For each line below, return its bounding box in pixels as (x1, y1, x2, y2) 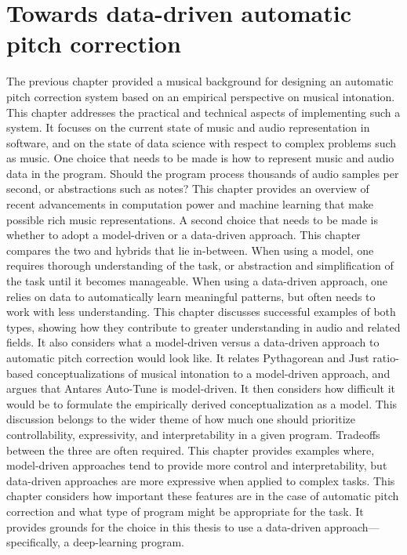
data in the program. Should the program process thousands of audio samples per (6, 165, 399, 181)
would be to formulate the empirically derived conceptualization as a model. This (6, 395, 398, 412)
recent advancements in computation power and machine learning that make (6, 196, 374, 212)
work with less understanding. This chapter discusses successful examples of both (6, 303, 396, 320)
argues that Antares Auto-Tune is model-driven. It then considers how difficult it (6, 380, 395, 397)
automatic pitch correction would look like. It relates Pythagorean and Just (6, 350, 369, 365)
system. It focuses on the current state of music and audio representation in (6, 119, 370, 136)
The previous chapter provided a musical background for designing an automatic (6, 73, 394, 89)
